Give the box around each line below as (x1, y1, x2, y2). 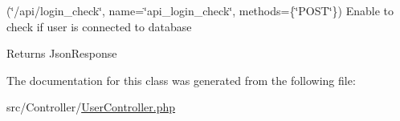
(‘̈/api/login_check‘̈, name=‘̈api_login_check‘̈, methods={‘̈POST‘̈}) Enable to (6, 2, 394, 18)
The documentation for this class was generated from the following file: (6, 71, 356, 88)
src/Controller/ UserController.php (6, 99, 176, 115)
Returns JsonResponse (6, 45, 117, 62)
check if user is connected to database (6, 18, 192, 34)
